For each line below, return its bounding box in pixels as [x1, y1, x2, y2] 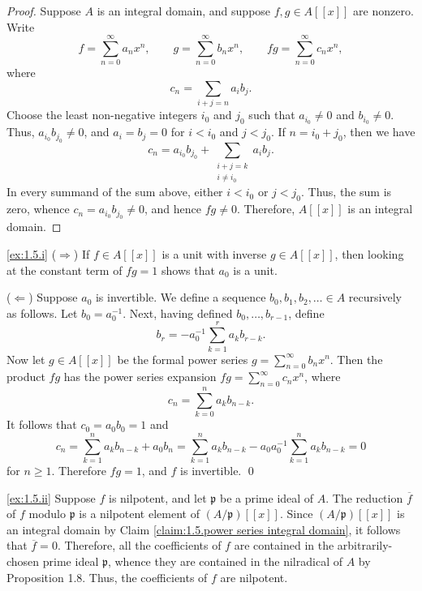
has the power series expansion [63, 368, 217, 385]
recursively [348, 289, 402, 306]
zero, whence [6, 200, 70, 217]
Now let [6, 350, 45, 367]
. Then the [329, 350, 383, 367]
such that [248, 106, 295, 123]
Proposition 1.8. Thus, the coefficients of [6, 568, 208, 585]
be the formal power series [117, 350, 248, 367]
